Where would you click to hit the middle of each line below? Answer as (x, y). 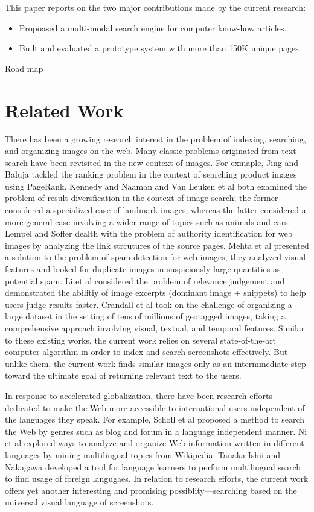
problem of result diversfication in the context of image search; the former (142, 198)
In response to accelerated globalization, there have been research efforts (139, 395)
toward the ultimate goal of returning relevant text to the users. (123, 375)
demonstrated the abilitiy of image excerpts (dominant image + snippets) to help (155, 293)
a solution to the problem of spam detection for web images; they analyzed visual (155, 257)
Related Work (64, 110)
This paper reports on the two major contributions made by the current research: (155, 7)
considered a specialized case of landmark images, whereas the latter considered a (155, 210)
